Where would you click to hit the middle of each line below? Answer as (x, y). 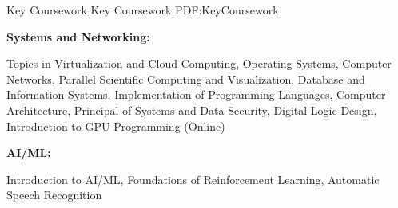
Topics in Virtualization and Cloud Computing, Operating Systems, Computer (199, 63)
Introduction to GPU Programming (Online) (116, 126)
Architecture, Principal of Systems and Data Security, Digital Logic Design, (192, 110)
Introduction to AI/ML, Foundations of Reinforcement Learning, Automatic (193, 179)
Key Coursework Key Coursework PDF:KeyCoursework (143, 10)
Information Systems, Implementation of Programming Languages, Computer (196, 94)
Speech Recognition (54, 195)
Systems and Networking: (78, 36)
